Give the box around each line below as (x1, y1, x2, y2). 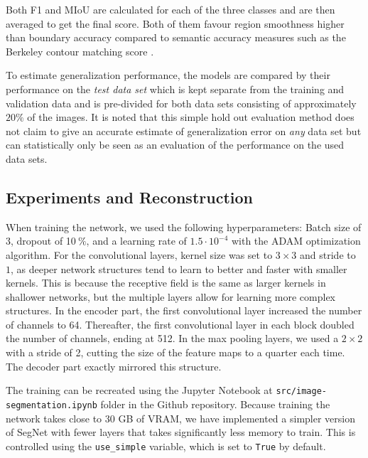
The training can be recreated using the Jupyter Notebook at (6, 383, 273, 398)
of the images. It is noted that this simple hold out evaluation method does (27, 110, 355, 124)
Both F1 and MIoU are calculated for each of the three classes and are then (6, 2, 335, 16)
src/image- (276, 386, 327, 397)
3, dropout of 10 (6, 233, 76, 248)
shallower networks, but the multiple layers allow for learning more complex (6, 289, 336, 304)
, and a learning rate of (86, 233, 187, 248)
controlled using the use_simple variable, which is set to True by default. (6, 438, 326, 453)
